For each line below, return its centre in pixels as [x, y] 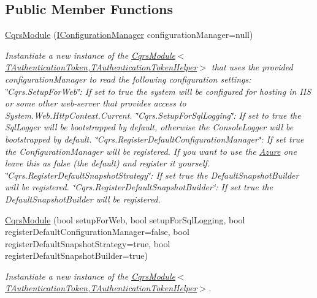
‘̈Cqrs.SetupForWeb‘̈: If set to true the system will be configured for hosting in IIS [158, 91]
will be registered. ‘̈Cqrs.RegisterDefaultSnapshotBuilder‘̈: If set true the [139, 187]
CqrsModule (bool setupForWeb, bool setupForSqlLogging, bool [125, 219]
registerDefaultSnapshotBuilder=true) [76, 255]
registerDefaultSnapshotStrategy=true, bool [88, 243]
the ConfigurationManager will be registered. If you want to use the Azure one [151, 151]
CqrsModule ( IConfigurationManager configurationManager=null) [129, 35]
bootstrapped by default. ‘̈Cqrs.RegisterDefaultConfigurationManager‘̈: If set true [155, 139]
